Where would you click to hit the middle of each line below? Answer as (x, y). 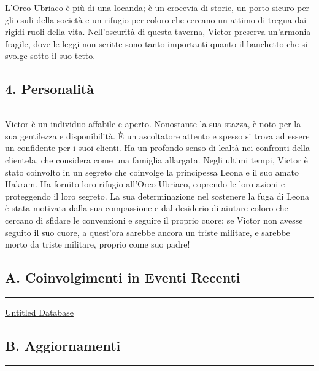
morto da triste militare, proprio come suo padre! (98, 244)
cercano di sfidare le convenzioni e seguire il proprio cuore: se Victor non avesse (154, 220)
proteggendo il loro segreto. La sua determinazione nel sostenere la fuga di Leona (157, 196)
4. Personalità (49, 89)
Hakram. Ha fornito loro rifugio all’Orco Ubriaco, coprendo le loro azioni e (145, 184)
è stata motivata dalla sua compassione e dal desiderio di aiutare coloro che (147, 208)
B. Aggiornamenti (63, 345)
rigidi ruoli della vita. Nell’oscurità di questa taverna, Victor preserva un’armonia (158, 32)
